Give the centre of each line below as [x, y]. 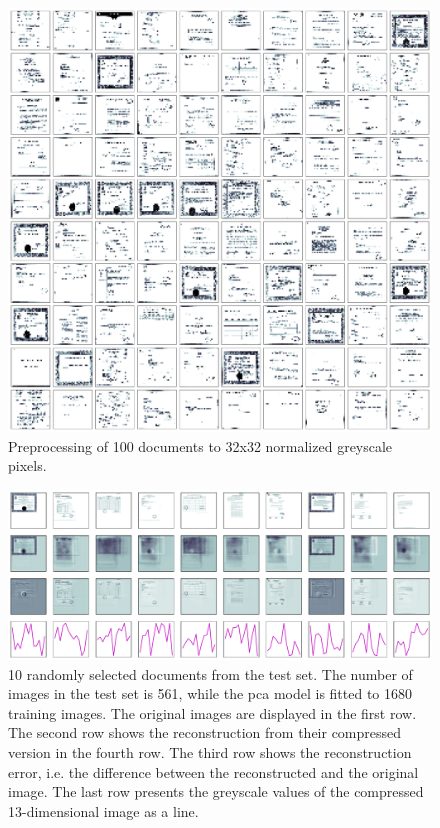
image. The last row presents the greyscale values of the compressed [216, 791]
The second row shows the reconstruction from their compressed [205, 732]
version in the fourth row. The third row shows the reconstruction [210, 751]
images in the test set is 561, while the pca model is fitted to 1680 [210, 693]
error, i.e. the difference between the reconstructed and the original [213, 771]
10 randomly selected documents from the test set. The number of [210, 673]
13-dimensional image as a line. [103, 810]
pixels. [27, 465]
